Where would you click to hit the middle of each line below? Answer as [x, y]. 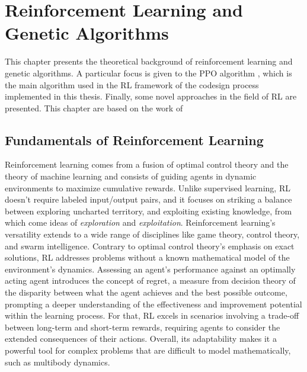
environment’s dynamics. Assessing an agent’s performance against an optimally [150, 269]
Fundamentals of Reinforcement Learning [134, 139]
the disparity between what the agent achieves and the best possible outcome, [146, 292]
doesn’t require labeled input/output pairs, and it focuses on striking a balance [148, 199]
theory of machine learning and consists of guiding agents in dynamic [131, 176]
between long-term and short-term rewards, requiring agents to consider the [143, 327]
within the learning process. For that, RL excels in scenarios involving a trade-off [152, 315]
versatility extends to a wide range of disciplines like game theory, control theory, [152, 234]
